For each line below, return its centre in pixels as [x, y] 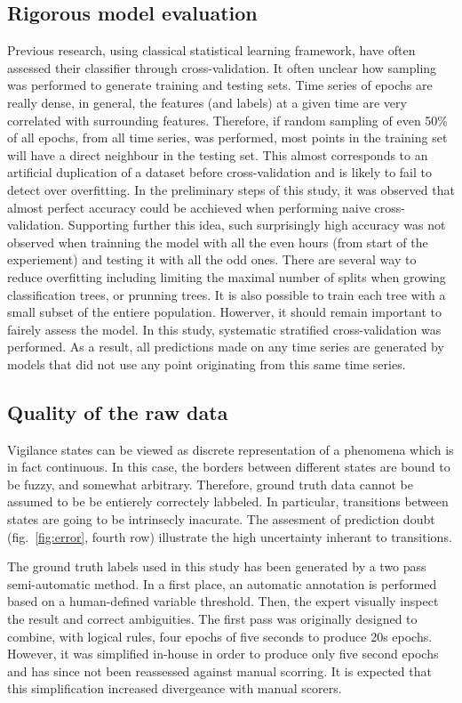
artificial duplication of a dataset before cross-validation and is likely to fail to [220, 172]
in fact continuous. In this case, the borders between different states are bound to [229, 467]
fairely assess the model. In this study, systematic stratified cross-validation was [224, 329]
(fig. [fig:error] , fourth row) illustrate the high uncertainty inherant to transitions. [230, 536]
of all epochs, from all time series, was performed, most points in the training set [227, 137]
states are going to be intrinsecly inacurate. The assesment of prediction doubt [221, 519]
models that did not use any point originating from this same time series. [207, 364]
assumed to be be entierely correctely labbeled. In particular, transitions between [228, 501]
